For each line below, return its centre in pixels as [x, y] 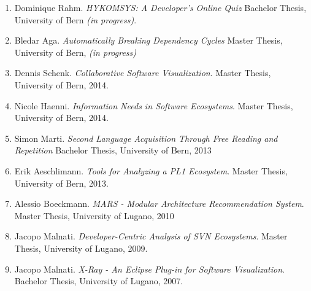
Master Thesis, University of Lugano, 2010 [94, 215]
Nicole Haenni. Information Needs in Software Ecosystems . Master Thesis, [154, 105]
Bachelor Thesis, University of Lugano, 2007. [99, 281]
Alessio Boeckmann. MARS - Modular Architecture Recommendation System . [159, 204]
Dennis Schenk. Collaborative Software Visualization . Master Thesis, [143, 73]
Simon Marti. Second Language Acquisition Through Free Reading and [146, 138]
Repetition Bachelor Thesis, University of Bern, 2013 [113, 150]
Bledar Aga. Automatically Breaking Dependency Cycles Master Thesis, [148, 40]
